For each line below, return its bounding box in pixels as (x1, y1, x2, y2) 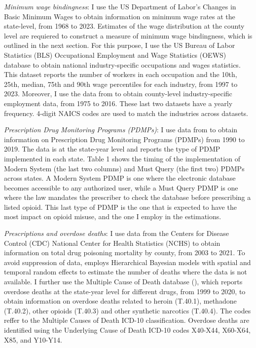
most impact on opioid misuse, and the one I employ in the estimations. (4, 211, 221, 222)
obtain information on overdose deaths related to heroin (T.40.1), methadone (4, 296, 237, 306)
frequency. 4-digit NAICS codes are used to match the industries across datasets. (4, 108, 249, 118)
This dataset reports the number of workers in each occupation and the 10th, (4, 69, 237, 79)
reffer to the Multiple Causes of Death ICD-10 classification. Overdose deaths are (4, 315, 250, 325)
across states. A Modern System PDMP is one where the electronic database (4, 173, 236, 183)
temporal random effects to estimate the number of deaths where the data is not (4, 267, 247, 277)
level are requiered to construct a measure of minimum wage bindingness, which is (4, 30, 253, 40)
